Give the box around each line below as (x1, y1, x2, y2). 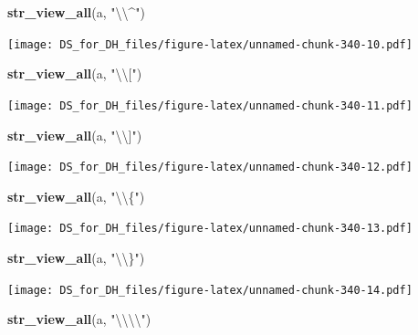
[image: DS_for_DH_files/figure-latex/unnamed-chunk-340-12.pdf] (7, 161, 413, 174)
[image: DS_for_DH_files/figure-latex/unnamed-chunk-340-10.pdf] (7, 37, 413, 51)
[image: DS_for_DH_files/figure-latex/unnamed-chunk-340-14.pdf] (7, 283, 413, 297)
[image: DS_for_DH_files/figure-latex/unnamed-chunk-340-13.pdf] (7, 222, 413, 236)
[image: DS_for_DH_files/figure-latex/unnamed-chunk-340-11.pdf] (7, 99, 413, 112)
